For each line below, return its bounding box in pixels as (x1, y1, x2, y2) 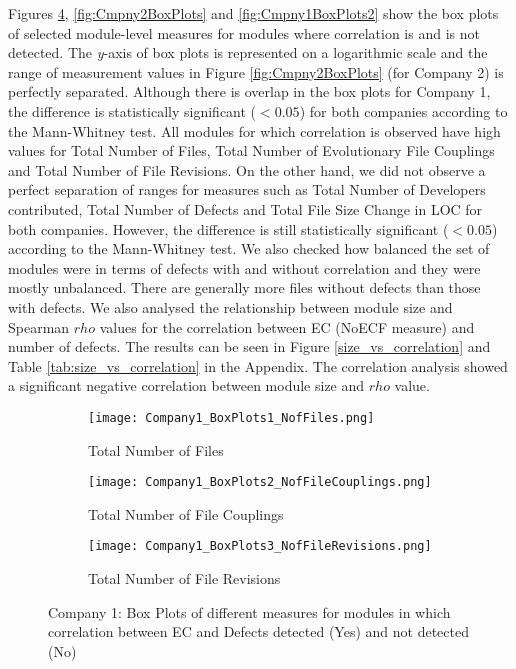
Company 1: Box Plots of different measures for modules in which (48, 601, 451, 622)
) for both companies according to (299, 100, 508, 121)
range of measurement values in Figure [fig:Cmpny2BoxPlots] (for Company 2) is (8, 61, 504, 82)
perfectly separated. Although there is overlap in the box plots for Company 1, (8, 81, 491, 102)
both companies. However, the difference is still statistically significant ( (8, 218, 449, 239)
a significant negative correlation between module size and (8, 375, 365, 396)
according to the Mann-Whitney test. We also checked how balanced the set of (8, 238, 490, 259)
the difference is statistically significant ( (8, 100, 257, 121)
